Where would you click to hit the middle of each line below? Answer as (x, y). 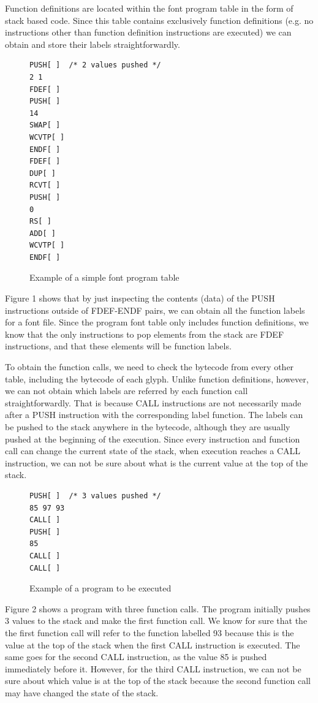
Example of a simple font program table (104, 277)
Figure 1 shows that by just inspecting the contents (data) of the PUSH (140, 298)
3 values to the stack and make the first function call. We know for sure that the (156, 621)
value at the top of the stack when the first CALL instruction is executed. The (153, 644)
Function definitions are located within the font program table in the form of (149, 8)
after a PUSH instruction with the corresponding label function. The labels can (154, 415)
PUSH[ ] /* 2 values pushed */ (95, 65)
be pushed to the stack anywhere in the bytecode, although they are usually (148, 427)
